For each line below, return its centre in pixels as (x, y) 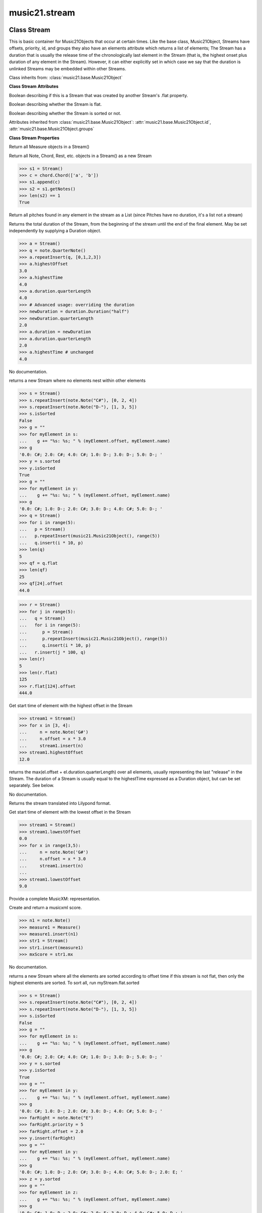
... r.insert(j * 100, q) (52, 652)
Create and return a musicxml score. (45, 908)
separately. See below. (32, 786)
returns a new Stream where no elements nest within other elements (77, 380)
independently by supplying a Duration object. (55, 231)
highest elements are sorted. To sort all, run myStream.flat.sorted (74, 983)
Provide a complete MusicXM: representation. (55, 899)
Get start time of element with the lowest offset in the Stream (70, 812)
